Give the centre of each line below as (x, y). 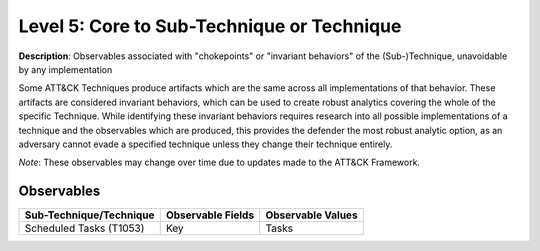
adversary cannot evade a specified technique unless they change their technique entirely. (205, 144)
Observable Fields (210, 215)
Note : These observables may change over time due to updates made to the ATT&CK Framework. (219, 162)
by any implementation (65, 69)
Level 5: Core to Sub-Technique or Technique (210, 26)
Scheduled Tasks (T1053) (84, 228)
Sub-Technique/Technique (89, 215)
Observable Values (312, 215)
